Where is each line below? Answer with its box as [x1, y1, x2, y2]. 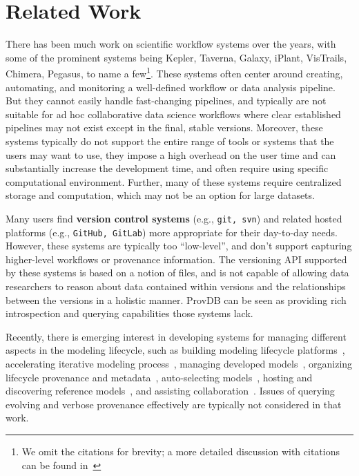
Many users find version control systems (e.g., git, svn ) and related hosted [6, 211, 342, 225]
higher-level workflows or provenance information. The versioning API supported [6, 251, 347, 266]
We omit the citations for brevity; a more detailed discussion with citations [21, 444, 340, 458]
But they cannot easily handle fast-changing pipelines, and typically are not [6, 93, 327, 108]
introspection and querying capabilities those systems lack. [6, 306, 253, 321]
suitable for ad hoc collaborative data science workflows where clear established [6, 106, 341, 121]
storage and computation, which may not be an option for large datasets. [6, 188, 315, 202]
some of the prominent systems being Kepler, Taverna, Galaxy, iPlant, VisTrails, [6, 50, 347, 64]
